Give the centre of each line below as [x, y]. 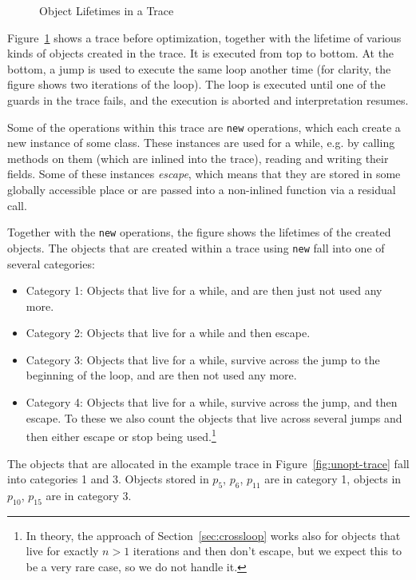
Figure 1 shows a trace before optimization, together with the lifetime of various [204, 37]
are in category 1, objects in [333, 479]
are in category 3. [89, 495]
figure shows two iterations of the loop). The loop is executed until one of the [196, 84]
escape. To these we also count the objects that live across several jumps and [214, 417]
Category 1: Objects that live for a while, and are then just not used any [204, 290]
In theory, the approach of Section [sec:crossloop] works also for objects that [213, 535]
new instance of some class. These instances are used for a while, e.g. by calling [201, 143]
